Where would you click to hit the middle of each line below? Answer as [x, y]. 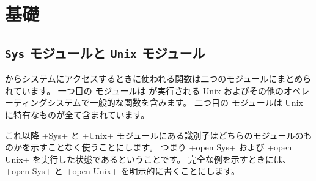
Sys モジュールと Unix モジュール [105, 52]
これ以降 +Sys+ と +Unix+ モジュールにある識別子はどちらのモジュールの [154, 135]
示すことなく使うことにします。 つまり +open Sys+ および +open [161, 147]
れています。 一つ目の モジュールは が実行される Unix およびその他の [145, 90]
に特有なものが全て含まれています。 [77, 114]
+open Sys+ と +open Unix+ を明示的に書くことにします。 [123, 171]
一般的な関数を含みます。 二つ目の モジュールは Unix [196, 102]
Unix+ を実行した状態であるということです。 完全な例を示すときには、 [148, 159]
